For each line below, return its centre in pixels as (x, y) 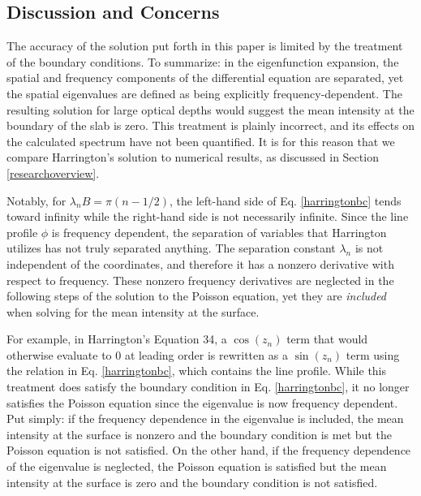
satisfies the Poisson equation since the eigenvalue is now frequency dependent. (202, 402)
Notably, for (37, 200)
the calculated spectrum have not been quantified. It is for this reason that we (201, 141)
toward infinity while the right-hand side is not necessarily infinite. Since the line (208, 216)
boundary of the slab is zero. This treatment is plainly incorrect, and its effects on (211, 125)
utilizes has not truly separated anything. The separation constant (171, 248)
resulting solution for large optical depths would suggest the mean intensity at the (210, 109)
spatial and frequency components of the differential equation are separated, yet (205, 78)
